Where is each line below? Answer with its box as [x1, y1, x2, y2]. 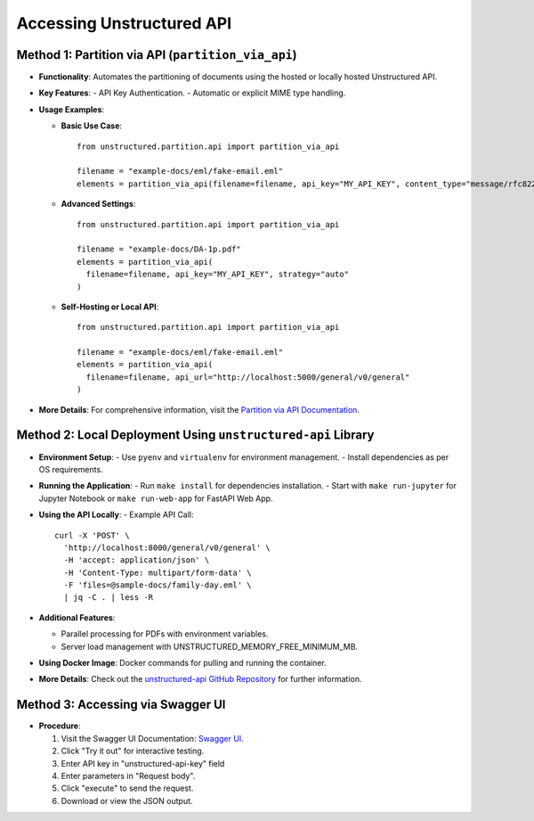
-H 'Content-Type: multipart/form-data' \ [63, 567, 253, 578]
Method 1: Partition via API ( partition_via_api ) [16, 47, 297, 62]
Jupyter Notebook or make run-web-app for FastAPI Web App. [38, 493, 273, 504]
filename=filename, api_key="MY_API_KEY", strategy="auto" [85, 269, 349, 280]
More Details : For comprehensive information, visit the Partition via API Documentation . [38, 404, 360, 415]
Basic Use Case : [61, 120, 123, 131]
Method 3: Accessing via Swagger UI [16, 697, 226, 712]
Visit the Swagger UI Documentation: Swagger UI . [61, 733, 244, 743]
